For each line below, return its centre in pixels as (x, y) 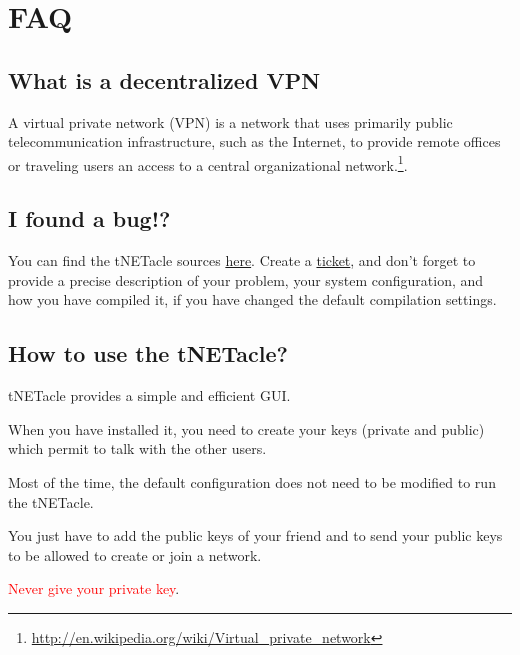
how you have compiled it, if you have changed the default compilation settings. (252, 299)
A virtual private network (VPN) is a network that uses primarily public (230, 121)
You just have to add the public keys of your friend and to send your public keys (255, 535)
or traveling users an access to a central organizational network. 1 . (208, 163)
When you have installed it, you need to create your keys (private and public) (246, 428)
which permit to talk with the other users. (137, 448)
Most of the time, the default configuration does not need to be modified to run (252, 481)
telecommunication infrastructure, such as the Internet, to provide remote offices (254, 141)
